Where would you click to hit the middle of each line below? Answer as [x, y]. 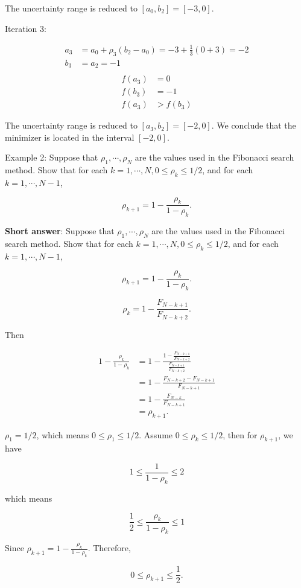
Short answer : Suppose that [60, 231]
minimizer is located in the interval [70, 137]
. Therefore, [109, 548]
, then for [240, 434]
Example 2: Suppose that [52, 157]
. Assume [156, 434]
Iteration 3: [26, 28]
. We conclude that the [254, 125]
